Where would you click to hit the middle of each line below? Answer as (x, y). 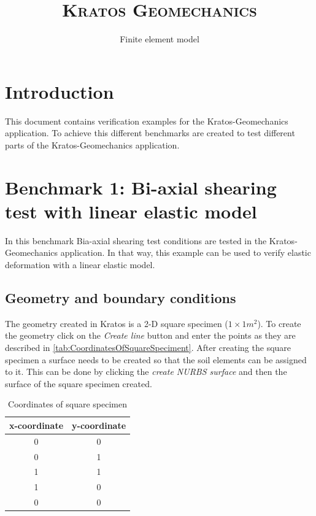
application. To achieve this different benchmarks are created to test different (150, 133)
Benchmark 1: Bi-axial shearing (141, 187)
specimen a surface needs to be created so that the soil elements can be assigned (156, 359)
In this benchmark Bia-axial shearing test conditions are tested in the (136, 240)
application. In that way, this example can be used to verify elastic (186, 252)
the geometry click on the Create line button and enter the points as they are (150, 335)
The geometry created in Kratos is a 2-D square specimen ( (117, 323)
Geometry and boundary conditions (121, 297)
